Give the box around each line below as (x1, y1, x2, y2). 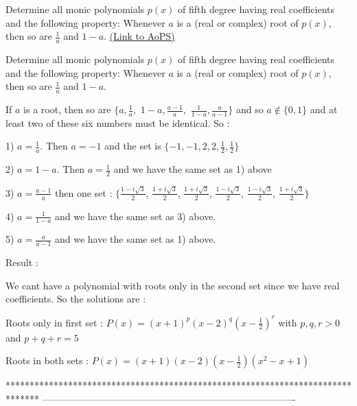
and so (235, 102, 264, 117)
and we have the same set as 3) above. (54, 208, 216, 223)
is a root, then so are (23, 102, 111, 117)
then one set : (54, 185, 113, 200)
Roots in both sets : (5, 353, 89, 368)
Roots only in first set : (5, 315, 104, 329)
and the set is (104, 139, 161, 153)
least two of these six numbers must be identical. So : (5, 115, 230, 130)
